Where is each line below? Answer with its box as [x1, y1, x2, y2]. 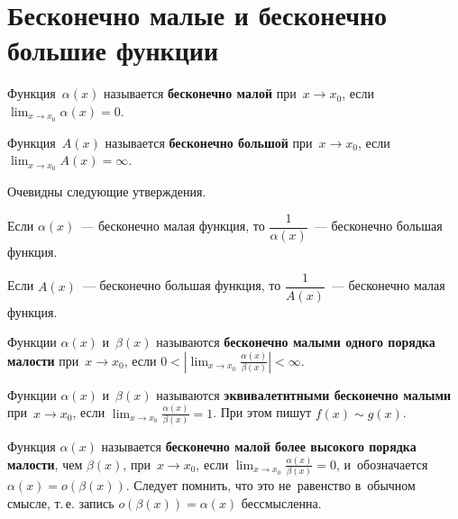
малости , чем [7, 454, 83, 473]
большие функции [7, 32, 219, 68]
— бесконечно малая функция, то [81, 216, 265, 235]
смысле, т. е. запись [7, 493, 114, 512]
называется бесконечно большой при [105, 132, 313, 151]
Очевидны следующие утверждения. [7, 182, 206, 201]
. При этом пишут [213, 403, 312, 422]
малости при [7, 351, 79, 369]
